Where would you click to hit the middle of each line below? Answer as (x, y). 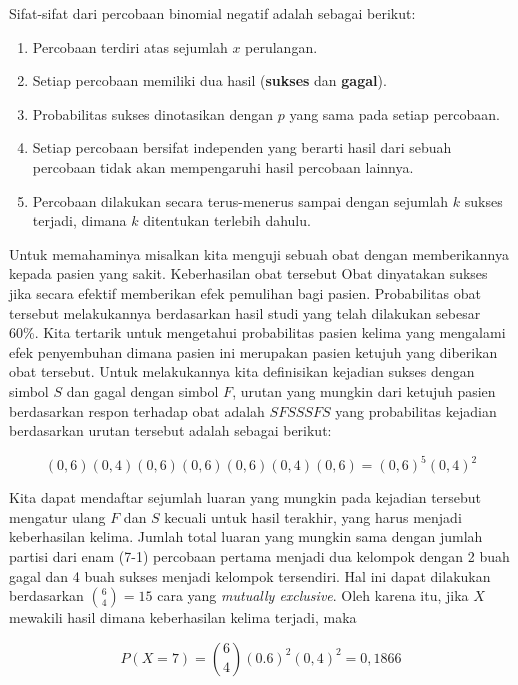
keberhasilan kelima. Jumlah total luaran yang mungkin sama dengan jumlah (246, 536)
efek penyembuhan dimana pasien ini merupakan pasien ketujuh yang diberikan (253, 351)
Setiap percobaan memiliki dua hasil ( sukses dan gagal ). (209, 80)
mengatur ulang (57, 516)
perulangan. (281, 46)
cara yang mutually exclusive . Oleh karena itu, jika (313, 595)
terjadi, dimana (79, 220)
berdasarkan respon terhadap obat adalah (137, 410)
